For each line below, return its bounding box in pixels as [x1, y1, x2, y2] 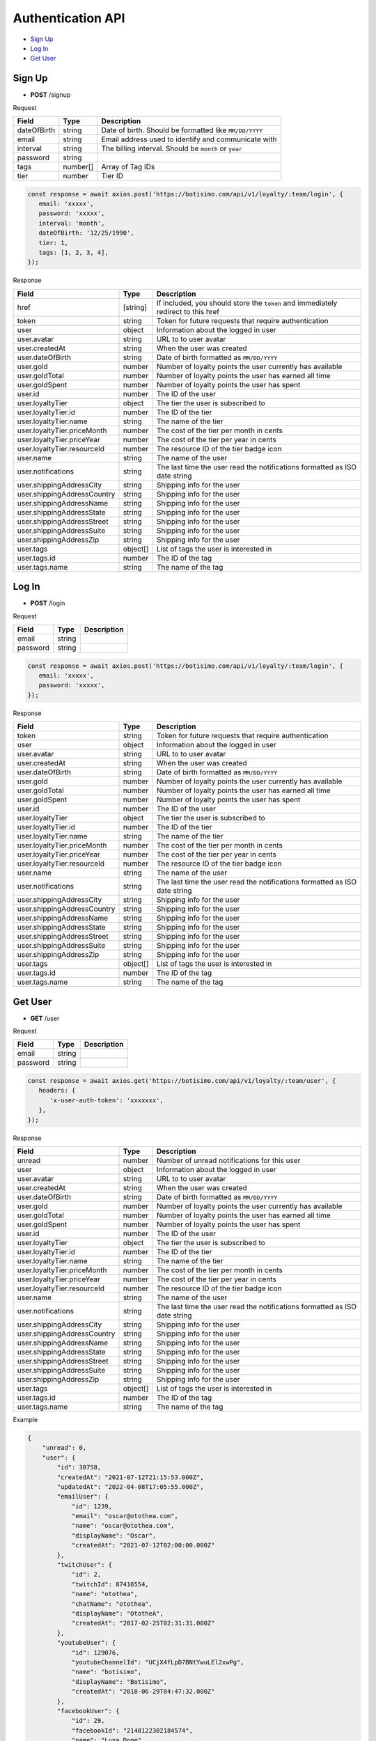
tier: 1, [38, 239, 69, 247]
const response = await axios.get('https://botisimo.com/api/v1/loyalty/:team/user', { [27, 1077, 336, 1085]
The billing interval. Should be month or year [101, 143, 243, 153]
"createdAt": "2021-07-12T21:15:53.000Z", [56, 1473, 205, 1481]
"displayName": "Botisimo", [71, 1678, 167, 1685]
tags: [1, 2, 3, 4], [38, 248, 109, 256]
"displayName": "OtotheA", [71, 1609, 164, 1617]
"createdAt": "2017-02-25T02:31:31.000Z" [71, 1619, 215, 1627]
